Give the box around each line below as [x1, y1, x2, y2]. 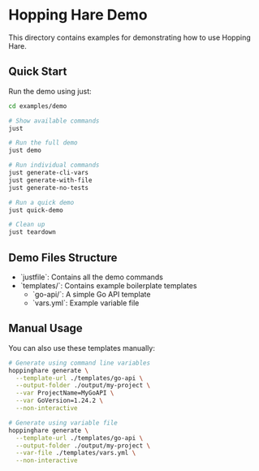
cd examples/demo [8, 102, 67, 110]
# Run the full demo [8, 139, 79, 147]
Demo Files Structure [8, 250, 118, 265]
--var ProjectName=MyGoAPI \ [15, 389, 114, 397]
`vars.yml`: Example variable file [32, 298, 140, 308]
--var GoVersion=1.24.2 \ [15, 396, 104, 405]
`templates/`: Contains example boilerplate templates [19, 280, 197, 290]
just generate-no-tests [8, 184, 89, 192]
